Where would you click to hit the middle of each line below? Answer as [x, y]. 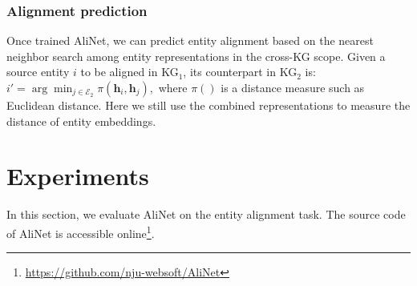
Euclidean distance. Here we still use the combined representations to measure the [208, 105]
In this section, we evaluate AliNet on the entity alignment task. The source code [206, 214]
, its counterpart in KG [240, 72]
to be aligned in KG [130, 72]
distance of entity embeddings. [81, 121]
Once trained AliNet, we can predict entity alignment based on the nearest [190, 40]
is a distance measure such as [293, 87]
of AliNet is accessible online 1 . [81, 232]
